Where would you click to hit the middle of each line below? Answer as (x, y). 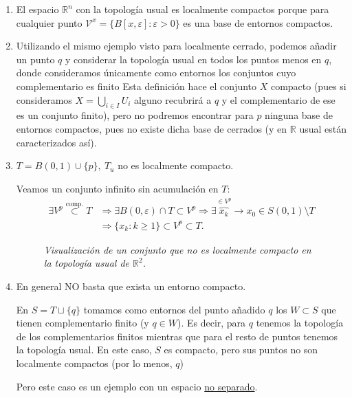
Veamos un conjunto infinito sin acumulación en (117, 188)
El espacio (37, 9)
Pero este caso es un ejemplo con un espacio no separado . (137, 386)
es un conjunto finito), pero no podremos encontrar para (135, 115)
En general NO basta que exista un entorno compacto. (131, 286)
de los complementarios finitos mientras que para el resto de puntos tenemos (177, 336)
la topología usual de (86, 263)
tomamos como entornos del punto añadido (174, 309)
